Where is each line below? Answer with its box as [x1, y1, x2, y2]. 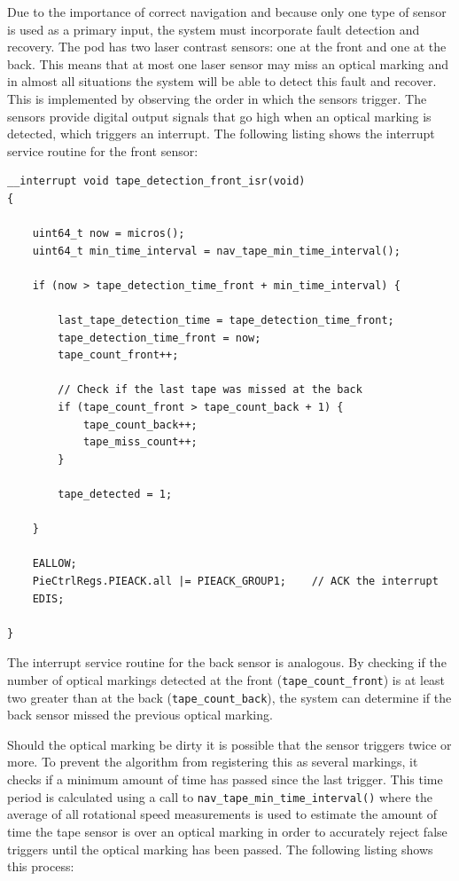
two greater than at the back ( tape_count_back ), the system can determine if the [7, 688, 452, 706]
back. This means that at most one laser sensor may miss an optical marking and [7, 54, 449, 73]
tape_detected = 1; [58, 488, 173, 501]
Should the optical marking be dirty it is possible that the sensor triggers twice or [7, 735, 452, 753]
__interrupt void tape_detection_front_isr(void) [7, 175, 306, 188]
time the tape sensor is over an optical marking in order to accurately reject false [7, 822, 447, 840]
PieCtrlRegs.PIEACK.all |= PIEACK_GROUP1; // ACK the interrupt [32, 575, 439, 587]
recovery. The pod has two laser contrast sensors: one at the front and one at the [7, 37, 447, 56]
